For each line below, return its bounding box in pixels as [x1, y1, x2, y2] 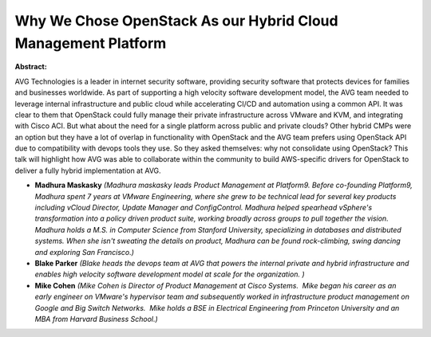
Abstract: [14, 62, 47, 72]
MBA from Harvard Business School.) [34, 314, 159, 323]
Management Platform [14, 34, 167, 52]
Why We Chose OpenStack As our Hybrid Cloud [14, 12, 338, 29]
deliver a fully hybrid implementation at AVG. [14, 166, 161, 175]
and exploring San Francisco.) [34, 247, 135, 257]
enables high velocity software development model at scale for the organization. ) [34, 269, 305, 279]
